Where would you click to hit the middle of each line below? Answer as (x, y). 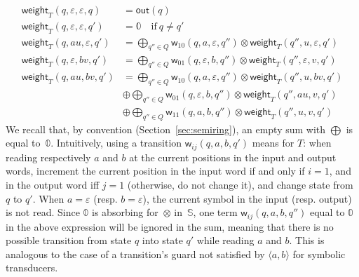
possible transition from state (69, 240)
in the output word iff (53, 185)
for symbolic (319, 254)
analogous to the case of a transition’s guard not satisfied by (135, 254)
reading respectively (48, 157)
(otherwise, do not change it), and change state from (240, 185)
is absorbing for (125, 212)
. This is (307, 240)
